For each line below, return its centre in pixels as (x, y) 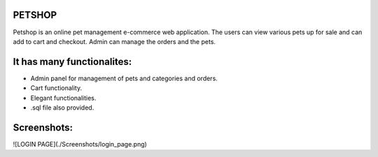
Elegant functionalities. (63, 98)
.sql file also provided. (62, 107)
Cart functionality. (56, 88)
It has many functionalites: (72, 62)
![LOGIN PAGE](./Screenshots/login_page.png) (80, 144)
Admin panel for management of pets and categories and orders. (124, 78)
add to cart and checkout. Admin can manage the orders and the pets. (114, 41)
